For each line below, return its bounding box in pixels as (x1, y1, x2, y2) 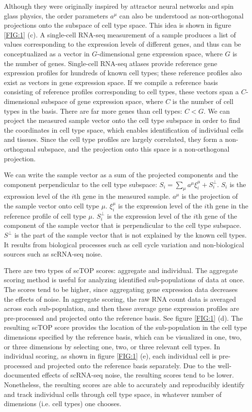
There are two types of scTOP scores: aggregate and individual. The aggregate (4, 265, 238, 275)
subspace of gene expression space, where (41, 96, 163, 106)
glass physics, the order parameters (4, 10, 108, 20)
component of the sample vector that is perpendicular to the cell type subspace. (4, 220, 241, 230)
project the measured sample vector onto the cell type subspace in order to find (4, 115, 240, 125)
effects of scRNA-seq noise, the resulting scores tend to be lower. (42, 370, 234, 380)
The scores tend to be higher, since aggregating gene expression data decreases (4, 284, 238, 294)
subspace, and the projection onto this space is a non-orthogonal (38, 143, 230, 154)
